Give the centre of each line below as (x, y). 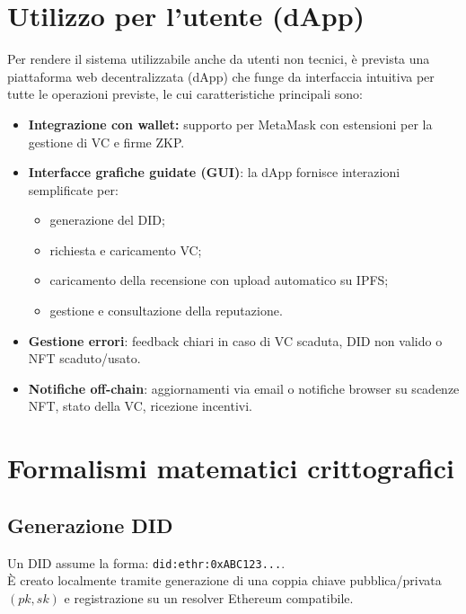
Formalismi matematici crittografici (231, 468)
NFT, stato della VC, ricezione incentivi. (140, 406)
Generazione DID (90, 525)
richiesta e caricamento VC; (126, 249)
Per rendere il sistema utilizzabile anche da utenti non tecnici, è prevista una (219, 59)
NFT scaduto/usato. (84, 358)
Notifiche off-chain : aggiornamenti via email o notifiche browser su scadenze (244, 388)
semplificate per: (73, 189)
